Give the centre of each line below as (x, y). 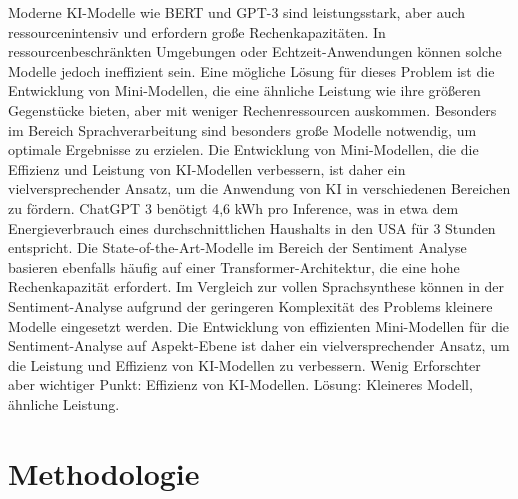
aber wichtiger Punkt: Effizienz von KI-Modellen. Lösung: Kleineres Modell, (240, 384)
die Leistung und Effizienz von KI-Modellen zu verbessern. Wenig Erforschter (244, 364)
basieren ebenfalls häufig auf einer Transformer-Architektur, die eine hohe (234, 266)
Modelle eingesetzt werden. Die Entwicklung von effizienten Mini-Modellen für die (259, 325)
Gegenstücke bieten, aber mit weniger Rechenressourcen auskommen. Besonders (252, 109)
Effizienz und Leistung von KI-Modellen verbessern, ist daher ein (207, 168)
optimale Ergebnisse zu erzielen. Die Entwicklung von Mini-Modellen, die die (243, 149)
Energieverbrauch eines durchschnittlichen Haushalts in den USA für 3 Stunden (252, 227)
